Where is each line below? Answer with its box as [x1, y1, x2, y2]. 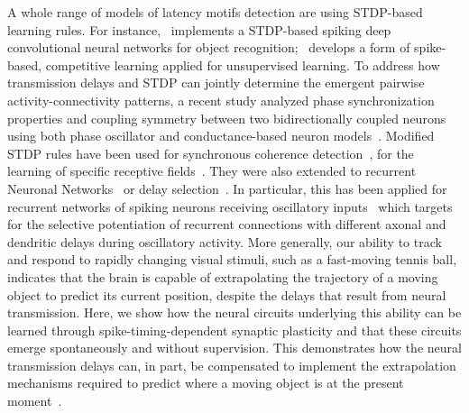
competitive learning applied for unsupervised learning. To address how [45, 55, 440, 74]
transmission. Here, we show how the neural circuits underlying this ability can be [7, 303, 462, 322]
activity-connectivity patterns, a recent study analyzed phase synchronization [7, 90, 435, 109]
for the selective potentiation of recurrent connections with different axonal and [7, 215, 446, 234]
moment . [7, 391, 62, 410]
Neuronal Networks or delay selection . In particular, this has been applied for [7, 179, 447, 197]
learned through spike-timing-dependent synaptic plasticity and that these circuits [7, 320, 462, 339]
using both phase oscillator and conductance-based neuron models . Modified [7, 126, 435, 145]
